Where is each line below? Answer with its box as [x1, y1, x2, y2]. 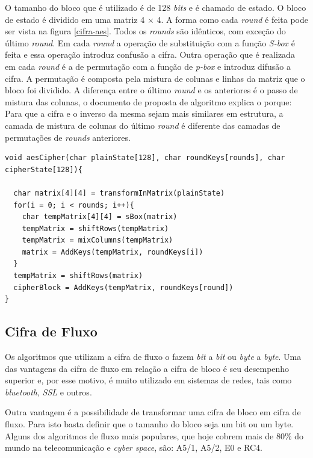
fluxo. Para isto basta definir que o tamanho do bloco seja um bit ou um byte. [5, 418, 294, 430]
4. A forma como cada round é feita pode [156, 13, 309, 25]
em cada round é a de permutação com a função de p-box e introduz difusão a [5, 60, 291, 72]
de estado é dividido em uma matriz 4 [5, 13, 145, 25]
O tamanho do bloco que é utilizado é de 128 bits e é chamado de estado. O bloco [5, 1, 306, 13]
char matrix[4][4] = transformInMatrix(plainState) [13, 188, 225, 197]
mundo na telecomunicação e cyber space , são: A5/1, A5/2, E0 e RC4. [5, 441, 262, 454]
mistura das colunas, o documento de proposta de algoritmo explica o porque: [5, 95, 292, 108]
